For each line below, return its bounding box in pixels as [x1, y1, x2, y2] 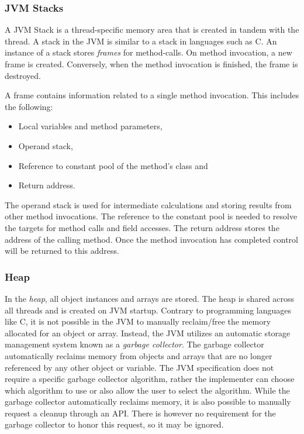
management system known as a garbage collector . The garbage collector [5, 338, 264, 350]
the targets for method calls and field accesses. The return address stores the [5, 221, 279, 233]
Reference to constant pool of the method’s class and [18, 159, 208, 171]
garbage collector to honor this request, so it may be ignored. [5, 418, 224, 430]
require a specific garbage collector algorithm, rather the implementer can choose [5, 373, 295, 385]
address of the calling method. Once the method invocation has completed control [5, 233, 298, 245]
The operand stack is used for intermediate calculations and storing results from [5, 198, 292, 211]
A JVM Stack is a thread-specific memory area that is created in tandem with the [5, 23, 299, 36]
